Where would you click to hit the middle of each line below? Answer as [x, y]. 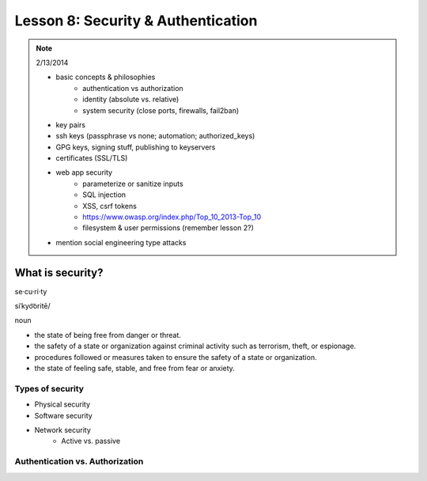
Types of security [49, 388]
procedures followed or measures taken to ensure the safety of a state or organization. [176, 357]
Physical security [62, 404]
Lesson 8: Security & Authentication [136, 21]
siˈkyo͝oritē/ [32, 306]
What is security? [59, 273]
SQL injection [104, 195]
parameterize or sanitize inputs [133, 184]
